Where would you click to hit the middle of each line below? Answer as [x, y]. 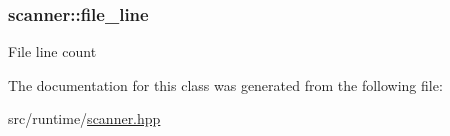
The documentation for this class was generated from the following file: [225, 84]
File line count [52, 51]
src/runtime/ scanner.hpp [84, 118]
